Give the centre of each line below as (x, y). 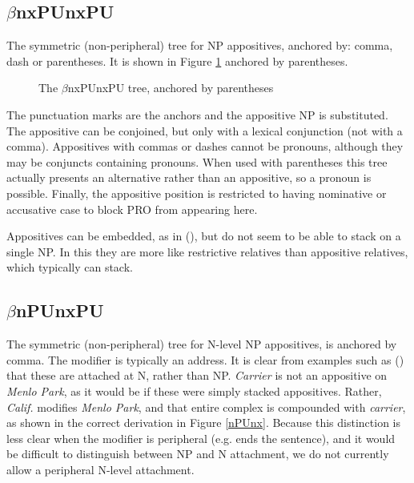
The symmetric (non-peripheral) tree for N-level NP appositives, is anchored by (202, 344)
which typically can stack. (70, 267)
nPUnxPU (60, 310)
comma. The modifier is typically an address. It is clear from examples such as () (205, 359)
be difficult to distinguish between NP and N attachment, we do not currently (198, 454)
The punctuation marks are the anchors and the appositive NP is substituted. (197, 114)
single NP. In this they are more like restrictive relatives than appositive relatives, (207, 251)
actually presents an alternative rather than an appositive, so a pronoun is (189, 177)
